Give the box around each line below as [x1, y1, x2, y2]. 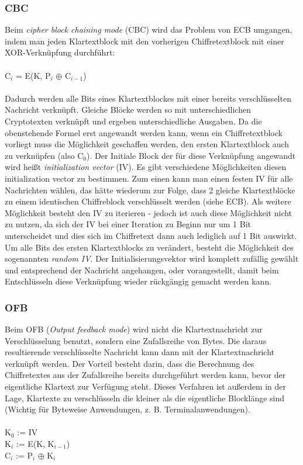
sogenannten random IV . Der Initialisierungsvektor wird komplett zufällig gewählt [5, 252, 299, 265]
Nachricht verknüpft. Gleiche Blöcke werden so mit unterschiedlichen [5, 103, 251, 116]
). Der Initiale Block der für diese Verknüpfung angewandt [86, 149, 296, 161]
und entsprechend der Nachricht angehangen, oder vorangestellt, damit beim [5, 263, 279, 276]
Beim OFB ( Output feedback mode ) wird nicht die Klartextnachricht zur [5, 323, 263, 335]
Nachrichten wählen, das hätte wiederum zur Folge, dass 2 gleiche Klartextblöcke [5, 183, 295, 196]
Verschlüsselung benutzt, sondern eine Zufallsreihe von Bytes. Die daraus [5, 334, 267, 346]
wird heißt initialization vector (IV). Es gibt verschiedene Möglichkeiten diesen [5, 161, 287, 173]
